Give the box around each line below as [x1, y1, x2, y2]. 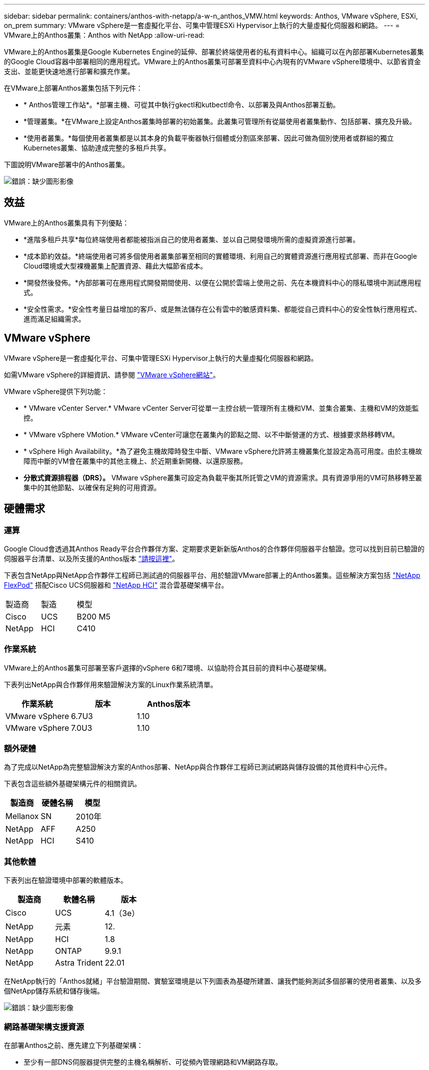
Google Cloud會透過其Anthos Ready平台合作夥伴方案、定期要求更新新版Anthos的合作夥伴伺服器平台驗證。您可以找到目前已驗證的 [4, 544, 425, 553]
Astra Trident [55, 958, 103, 968]
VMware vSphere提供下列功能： [4, 387, 108, 396]
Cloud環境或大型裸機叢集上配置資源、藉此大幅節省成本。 [24, 261, 207, 270]
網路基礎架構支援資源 [4, 1021, 84, 1032]
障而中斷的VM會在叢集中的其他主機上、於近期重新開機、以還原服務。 [24, 456, 247, 465]
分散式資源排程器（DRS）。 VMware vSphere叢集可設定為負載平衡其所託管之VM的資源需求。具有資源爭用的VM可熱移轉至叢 [24, 473, 422, 482]
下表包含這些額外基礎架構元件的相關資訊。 [4, 779, 141, 788]
